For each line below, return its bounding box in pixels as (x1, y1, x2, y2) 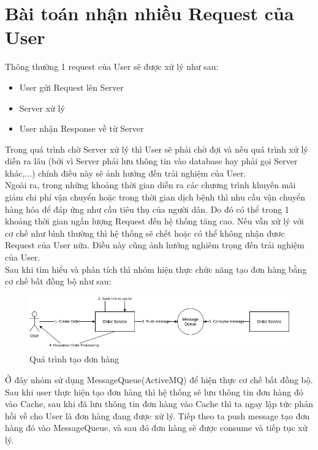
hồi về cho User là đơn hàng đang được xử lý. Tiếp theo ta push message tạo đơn (5, 409, 310, 422)
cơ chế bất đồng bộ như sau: (5, 275, 112, 288)
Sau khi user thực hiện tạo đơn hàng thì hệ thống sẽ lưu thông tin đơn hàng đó (5, 385, 303, 398)
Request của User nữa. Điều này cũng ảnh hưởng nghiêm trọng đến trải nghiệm (5, 238, 305, 251)
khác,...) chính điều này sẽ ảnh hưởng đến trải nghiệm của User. (5, 166, 246, 179)
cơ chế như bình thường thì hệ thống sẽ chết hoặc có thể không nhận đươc (5, 226, 285, 239)
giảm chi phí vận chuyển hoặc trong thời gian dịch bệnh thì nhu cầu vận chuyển (5, 191, 306, 204)
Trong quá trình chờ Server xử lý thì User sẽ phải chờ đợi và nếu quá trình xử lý (5, 142, 308, 155)
